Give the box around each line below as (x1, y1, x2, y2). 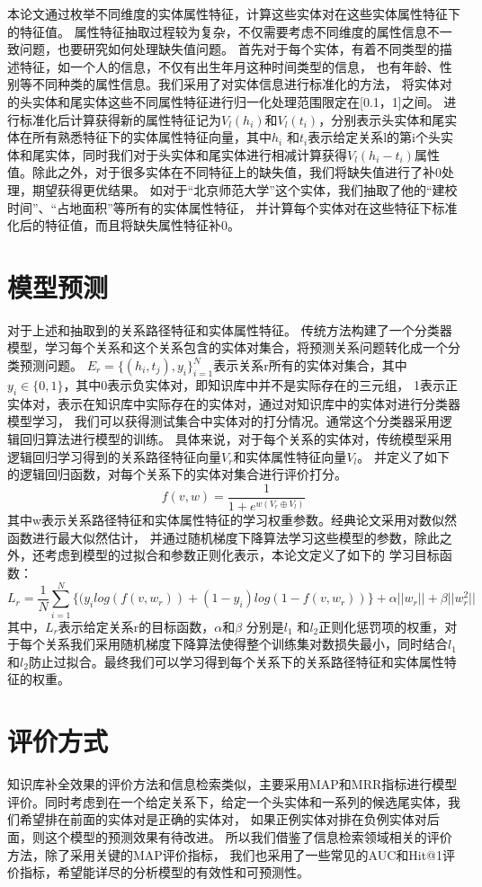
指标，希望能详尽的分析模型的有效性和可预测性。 (19, 863, 309, 882)
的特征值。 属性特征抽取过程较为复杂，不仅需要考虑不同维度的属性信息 (7, 22, 427, 40)
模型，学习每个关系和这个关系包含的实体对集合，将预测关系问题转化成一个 (7, 338, 448, 357)
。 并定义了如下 (357, 447, 450, 466)
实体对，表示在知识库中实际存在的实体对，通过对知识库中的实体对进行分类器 (7, 394, 460, 412)
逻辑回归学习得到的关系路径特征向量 (7, 447, 221, 466)
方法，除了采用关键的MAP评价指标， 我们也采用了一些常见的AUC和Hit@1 (7, 845, 442, 864)
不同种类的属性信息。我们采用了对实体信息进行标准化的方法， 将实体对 (31, 75, 452, 93)
